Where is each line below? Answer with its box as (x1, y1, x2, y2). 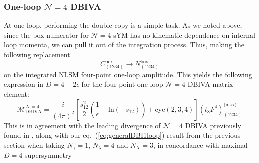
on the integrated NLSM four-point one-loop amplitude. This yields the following (4, 69, 252, 79)
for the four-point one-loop (81, 79, 163, 89)
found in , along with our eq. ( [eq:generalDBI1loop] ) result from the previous (4, 130, 241, 140)
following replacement (4, 49, 70, 59)
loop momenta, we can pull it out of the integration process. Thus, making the (4, 39, 244, 50)
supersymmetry (24, 150, 72, 160)
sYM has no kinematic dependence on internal (113, 29, 255, 40)
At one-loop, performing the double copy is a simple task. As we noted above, (4, 20, 242, 30)
